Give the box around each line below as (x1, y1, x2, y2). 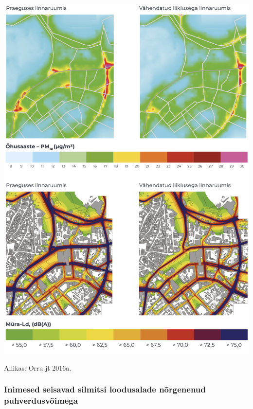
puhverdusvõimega (4, 394, 78, 407)
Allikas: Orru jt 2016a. (4, 362, 72, 373)
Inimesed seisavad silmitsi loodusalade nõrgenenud (4, 383, 206, 395)
